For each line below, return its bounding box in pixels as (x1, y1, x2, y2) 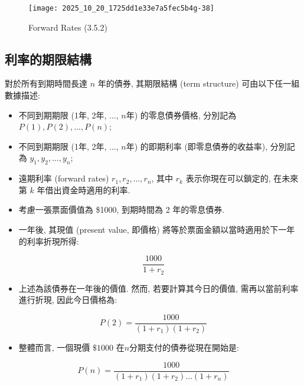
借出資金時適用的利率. (45, 183, 130, 196)
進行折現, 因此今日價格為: (18, 293, 117, 306)
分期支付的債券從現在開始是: (129, 341, 239, 353)
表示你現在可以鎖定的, (185, 172, 271, 184)
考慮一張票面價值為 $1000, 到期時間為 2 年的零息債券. (18, 203, 225, 216)
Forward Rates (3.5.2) (28, 21, 107, 33)
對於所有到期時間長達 (5, 77, 87, 90)
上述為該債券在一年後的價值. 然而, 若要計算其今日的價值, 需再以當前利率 (18, 282, 299, 294)
